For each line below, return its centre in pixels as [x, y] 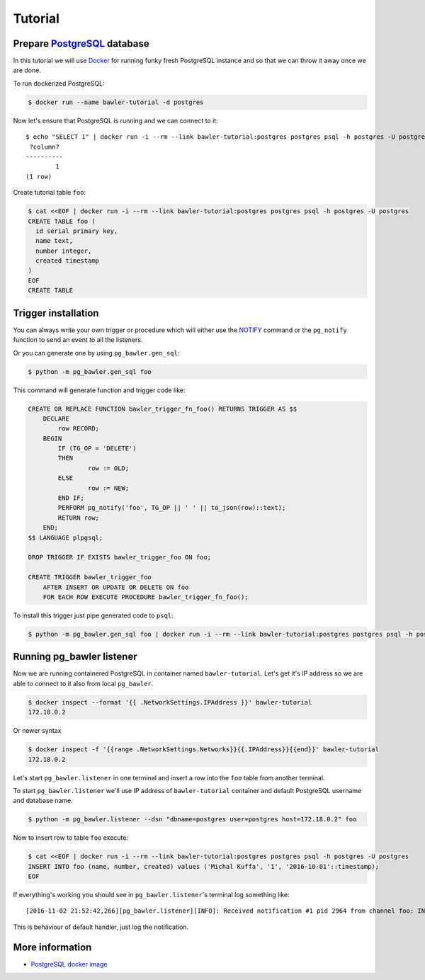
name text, [55, 241]
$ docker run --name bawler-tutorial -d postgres [116, 102]
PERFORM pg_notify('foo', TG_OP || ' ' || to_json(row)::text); [172, 508]
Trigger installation [56, 313]
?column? [44, 147]
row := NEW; [108, 488]
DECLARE [56, 418]
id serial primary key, [77, 231]
